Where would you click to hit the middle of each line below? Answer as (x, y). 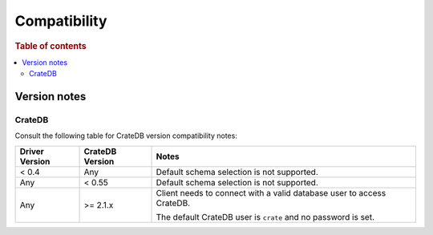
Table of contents (51, 46)
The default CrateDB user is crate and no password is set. (265, 217)
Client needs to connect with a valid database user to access (271, 192)
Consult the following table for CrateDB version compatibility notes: (126, 136)
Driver (32, 151)
